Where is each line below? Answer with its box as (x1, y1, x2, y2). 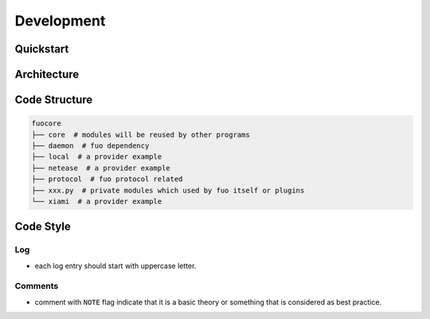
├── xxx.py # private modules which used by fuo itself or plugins (31, 185, 305, 195)
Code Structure (14, 93, 93, 107)
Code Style (14, 220, 71, 234)
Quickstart (14, 42, 69, 56)
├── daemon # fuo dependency (31, 141, 150, 150)
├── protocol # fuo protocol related (31, 175, 183, 184)
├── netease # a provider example (31, 163, 170, 173)
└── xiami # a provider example (31, 196, 162, 206)
